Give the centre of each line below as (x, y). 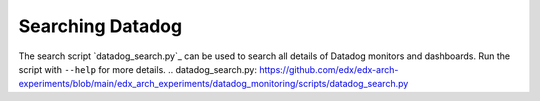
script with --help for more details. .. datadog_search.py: (137, 69)
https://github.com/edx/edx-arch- (328, 69)
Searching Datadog (100, 26)
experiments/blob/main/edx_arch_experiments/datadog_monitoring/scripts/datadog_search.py (213, 84)
